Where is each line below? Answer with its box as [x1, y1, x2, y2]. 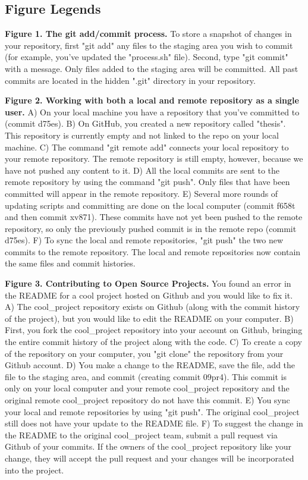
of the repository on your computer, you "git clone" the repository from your [5, 347, 284, 359]
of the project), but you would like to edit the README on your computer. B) [5, 312, 294, 324]
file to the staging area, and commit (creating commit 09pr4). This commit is [5, 370, 287, 382]
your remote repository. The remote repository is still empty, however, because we [5, 152, 303, 165]
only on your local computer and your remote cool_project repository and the [5, 382, 290, 394]
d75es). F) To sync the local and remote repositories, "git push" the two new [5, 234, 284, 246]
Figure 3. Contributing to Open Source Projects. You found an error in [5, 277, 291, 290]
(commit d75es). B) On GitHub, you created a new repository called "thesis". [5, 117, 286, 130]
